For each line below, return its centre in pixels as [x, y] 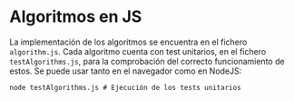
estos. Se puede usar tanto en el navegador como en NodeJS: [126, 71]
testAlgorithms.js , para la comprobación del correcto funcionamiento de [147, 61]
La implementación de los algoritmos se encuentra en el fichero [128, 42]
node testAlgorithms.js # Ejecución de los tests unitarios [126, 87]
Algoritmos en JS [76, 17]
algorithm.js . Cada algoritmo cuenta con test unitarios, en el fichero [138, 51]
